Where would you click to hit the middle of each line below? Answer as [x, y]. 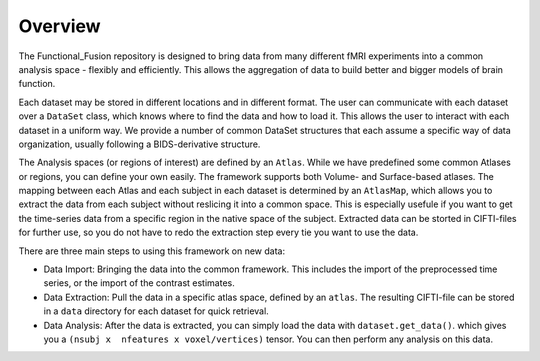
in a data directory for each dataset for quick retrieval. [156, 311]
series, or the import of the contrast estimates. [139, 283]
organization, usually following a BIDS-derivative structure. [139, 144]
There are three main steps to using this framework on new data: [151, 251]
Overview [59, 26]
